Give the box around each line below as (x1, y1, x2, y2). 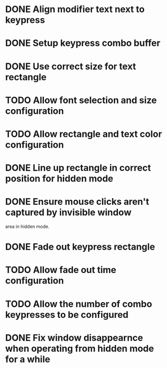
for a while (5, 353, 51, 365)
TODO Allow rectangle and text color (5, 128, 162, 140)
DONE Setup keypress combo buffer (5, 37, 160, 49)
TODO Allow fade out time (5, 264, 116, 276)
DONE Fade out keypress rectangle (5, 241, 155, 253)
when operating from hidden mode (5, 343, 154, 354)
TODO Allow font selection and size (5, 95, 157, 106)
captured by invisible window (5, 207, 132, 218)
